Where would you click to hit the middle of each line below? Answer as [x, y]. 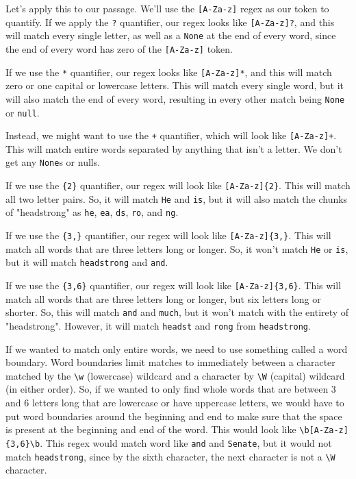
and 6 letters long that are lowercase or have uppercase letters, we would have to [175, 403]
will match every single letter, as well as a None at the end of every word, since [171, 35]
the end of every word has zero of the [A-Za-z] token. [119, 48]
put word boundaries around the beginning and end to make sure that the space [174, 416]
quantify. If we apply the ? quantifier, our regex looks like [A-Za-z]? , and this [170, 22]
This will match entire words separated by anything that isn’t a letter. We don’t [174, 148]
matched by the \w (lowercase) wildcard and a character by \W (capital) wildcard [175, 375]
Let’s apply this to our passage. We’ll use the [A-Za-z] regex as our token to [167, 8]
